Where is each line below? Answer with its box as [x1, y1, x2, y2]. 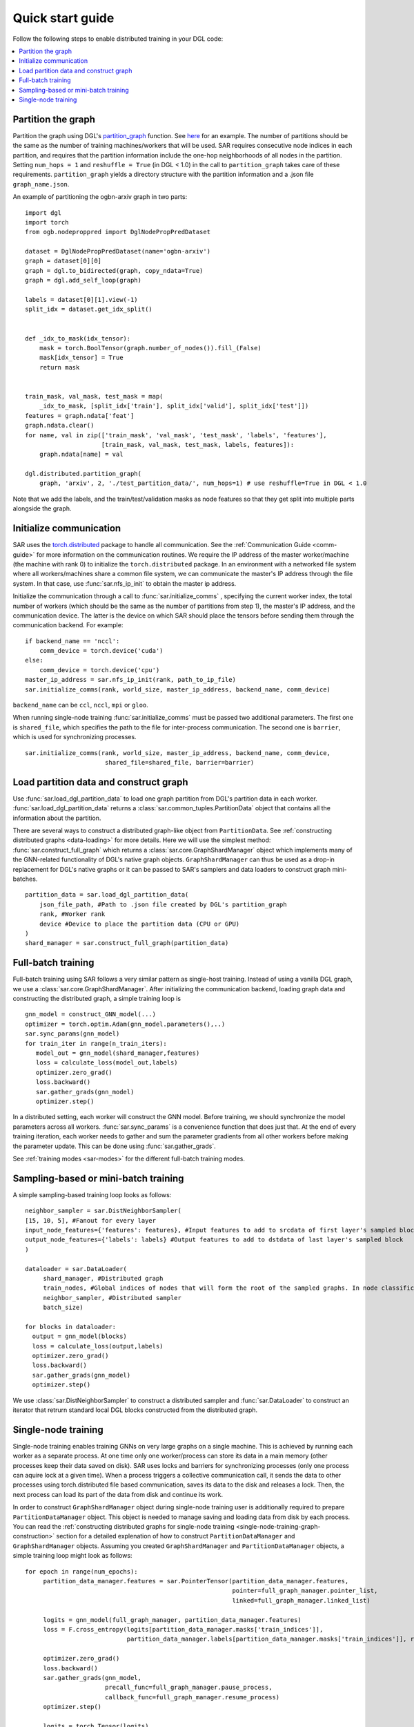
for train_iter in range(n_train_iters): [25, 1040, 167, 1047]
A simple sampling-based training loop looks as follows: [12, 1190, 172, 1199]
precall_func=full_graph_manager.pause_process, [104, 1683, 273, 1692]
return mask [39, 363, 80, 371]
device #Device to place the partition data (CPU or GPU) [39, 919, 240, 928]
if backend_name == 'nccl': [25, 637, 120, 645]
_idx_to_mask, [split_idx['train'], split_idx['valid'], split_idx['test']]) [39, 402, 309, 410]
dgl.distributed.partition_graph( [25, 470, 141, 478]
